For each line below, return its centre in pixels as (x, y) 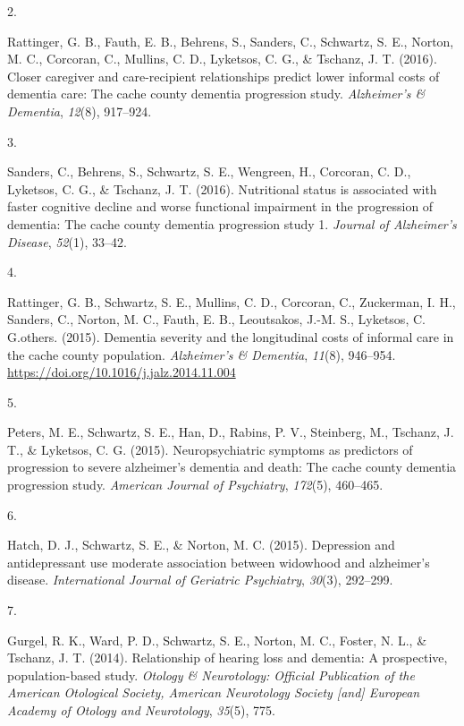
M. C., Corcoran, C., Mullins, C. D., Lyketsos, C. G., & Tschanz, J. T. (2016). (222, 59)
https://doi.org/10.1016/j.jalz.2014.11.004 (122, 372)
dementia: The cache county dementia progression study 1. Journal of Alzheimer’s (232, 223)
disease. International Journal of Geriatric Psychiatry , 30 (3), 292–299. (200, 580)
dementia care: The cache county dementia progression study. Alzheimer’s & (216, 94)
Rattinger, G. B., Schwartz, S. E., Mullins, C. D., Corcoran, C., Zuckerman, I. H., (232, 301)
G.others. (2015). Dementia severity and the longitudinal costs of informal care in (231, 336)
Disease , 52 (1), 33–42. (67, 241)
